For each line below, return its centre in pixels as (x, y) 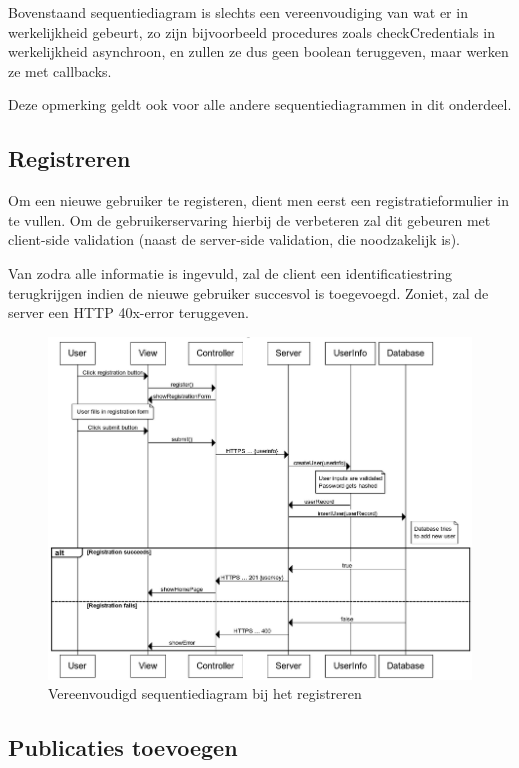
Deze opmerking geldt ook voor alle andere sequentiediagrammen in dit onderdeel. (260, 104)
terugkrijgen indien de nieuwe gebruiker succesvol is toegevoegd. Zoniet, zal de (248, 292)
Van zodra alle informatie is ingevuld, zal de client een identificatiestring (230, 272)
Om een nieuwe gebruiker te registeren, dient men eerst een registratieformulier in (259, 200)
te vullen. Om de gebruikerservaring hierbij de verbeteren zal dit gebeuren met (249, 219)
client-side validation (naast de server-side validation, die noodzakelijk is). (234, 239)
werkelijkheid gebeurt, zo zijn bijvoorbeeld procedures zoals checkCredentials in (251, 31)
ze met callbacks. (60, 70)
